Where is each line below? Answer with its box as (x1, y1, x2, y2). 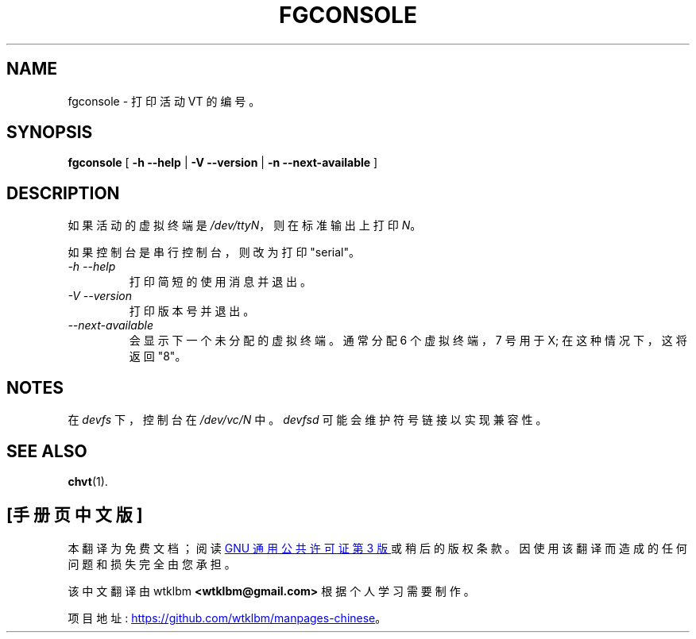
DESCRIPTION (6, 183, 120, 203)
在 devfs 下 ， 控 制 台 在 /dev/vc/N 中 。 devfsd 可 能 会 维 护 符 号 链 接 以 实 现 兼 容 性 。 (68, 413, 547, 427)
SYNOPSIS (6, 122, 93, 143)
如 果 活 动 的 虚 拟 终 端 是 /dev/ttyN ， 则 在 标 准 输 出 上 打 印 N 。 (68, 218, 422, 233)
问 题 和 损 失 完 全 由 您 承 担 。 (68, 556, 236, 571)
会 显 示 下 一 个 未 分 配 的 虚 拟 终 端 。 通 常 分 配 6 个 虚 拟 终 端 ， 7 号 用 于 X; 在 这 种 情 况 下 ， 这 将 (129, 333, 687, 348)
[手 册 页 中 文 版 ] (6, 505, 143, 525)
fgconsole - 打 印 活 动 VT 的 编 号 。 (68, 94, 261, 108)
